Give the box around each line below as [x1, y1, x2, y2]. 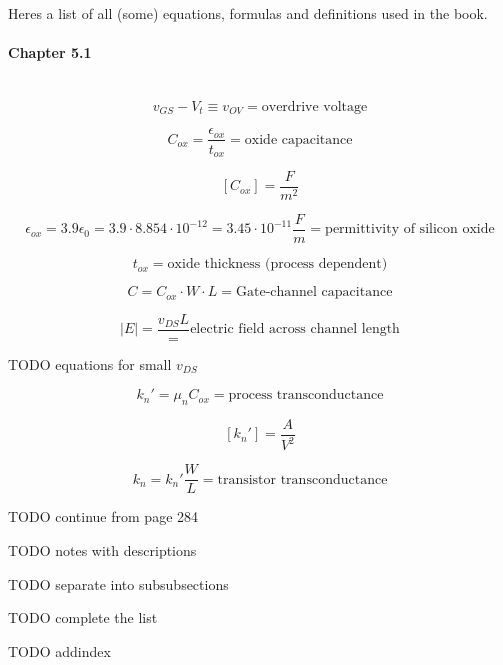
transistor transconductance [217, 472, 388, 487]
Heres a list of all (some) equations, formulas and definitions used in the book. [8, 3, 488, 23]
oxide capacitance [244, 132, 353, 147]
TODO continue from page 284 [8, 506, 199, 527]
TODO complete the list [8, 607, 158, 628]
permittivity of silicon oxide [325, 222, 495, 237]
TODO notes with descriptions [8, 540, 197, 561]
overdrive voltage [261, 99, 368, 114]
